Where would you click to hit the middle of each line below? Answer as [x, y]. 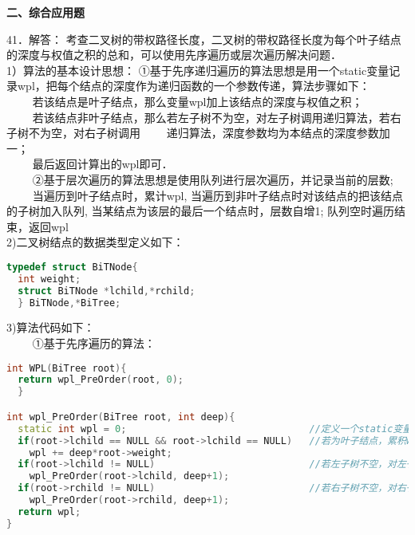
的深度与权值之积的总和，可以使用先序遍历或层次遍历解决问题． [174, 55]
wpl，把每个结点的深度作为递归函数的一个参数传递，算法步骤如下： [194, 86]
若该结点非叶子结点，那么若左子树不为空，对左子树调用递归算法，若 [211, 117]
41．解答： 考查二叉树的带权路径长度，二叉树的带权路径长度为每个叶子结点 [204, 39]
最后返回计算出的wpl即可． [103, 164]
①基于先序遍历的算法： [94, 343]
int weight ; [49, 279]
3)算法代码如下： [51, 327]
